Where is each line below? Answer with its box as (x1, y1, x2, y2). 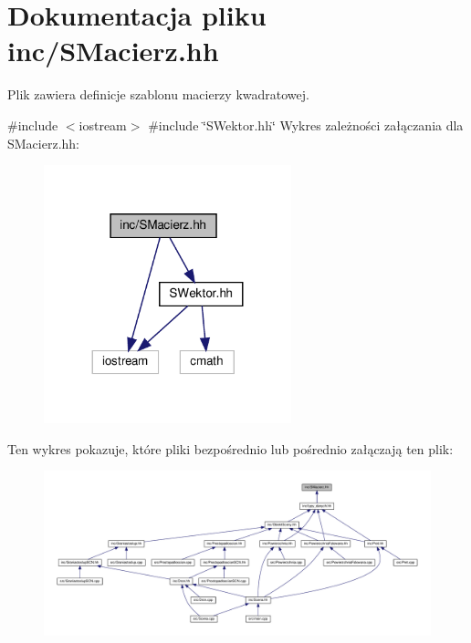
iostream (78, 115, 127, 134)
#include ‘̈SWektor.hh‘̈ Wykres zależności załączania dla (148, 115, 464, 134)
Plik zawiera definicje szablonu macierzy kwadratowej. (7, 85, 309, 104)
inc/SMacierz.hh (7, 32, 219, 69)
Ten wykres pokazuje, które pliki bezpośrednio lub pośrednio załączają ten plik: (7, 439, 454, 458)
